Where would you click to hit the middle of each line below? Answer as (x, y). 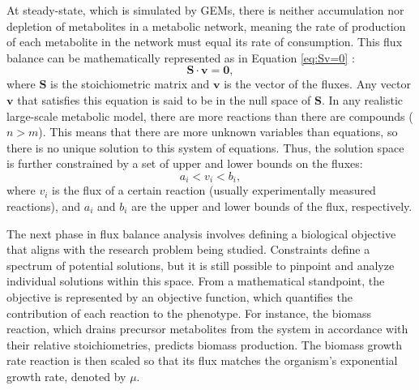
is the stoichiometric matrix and (130, 84)
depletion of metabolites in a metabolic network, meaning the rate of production (206, 26)
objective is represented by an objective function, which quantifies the (180, 296)
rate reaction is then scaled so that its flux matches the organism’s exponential (202, 360)
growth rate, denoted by (66, 376)
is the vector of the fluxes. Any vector (317, 84)
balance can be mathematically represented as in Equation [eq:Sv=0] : (181, 57)
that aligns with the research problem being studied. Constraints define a (188, 249)
